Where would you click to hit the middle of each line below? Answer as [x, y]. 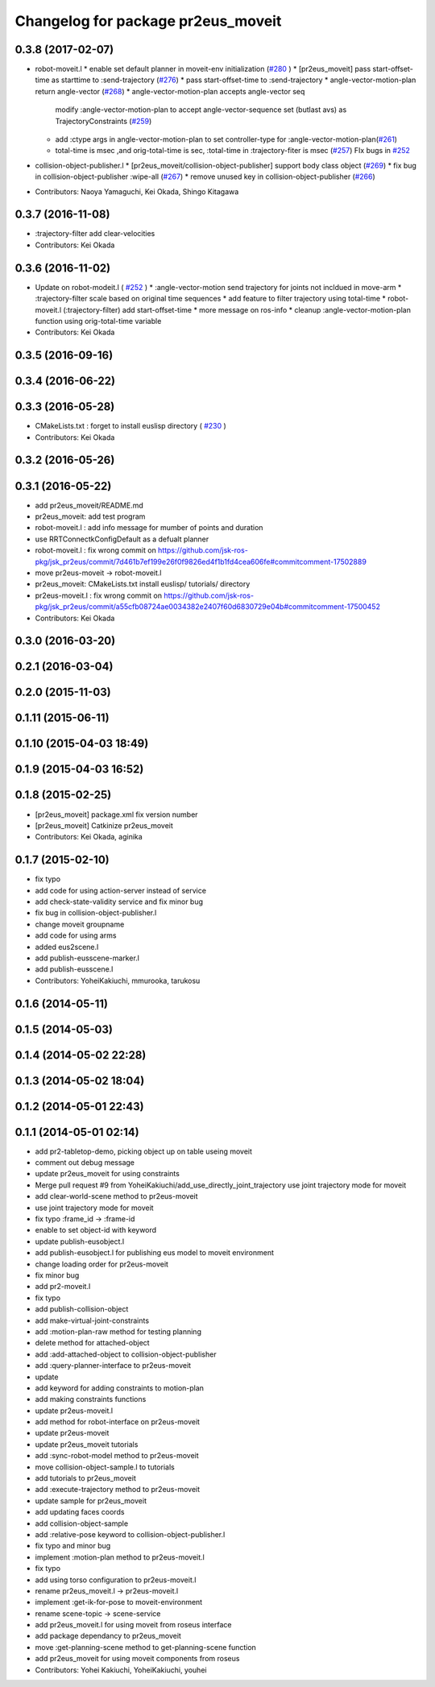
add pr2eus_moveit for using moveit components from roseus [137, 1659]
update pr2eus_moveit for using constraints [108, 1174]
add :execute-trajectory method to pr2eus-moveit [118, 1490]
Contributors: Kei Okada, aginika [89, 837]
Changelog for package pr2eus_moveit [148, 21]
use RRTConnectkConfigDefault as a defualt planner [122, 539]
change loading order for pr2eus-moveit [102, 1264]
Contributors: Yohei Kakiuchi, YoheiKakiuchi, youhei [121, 1670]
